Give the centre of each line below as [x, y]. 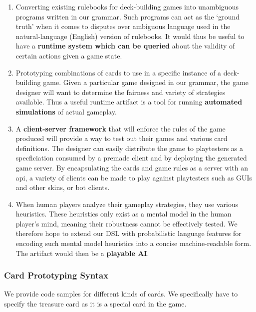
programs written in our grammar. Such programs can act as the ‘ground [128, 16]
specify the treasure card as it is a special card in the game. [95, 304]
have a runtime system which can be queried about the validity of [125, 46]
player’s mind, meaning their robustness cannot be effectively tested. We [127, 223]
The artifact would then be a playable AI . [82, 253]
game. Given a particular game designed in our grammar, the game [146, 82]
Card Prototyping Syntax [56, 275]
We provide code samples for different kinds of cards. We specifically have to [121, 294]
